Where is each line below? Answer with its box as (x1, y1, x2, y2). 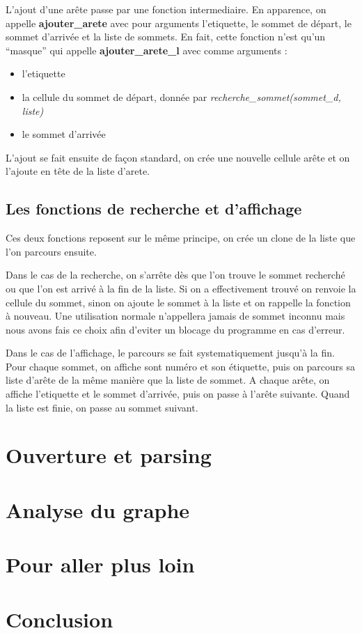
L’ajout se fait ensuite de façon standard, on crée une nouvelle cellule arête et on (6, 150, 350, 164)
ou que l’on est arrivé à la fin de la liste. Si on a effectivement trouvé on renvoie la (6, 281, 356, 295)
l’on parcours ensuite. (6, 244, 97, 258)
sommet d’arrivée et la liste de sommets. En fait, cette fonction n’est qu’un (6, 29, 326, 44)
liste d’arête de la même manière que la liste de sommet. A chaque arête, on (6, 373, 330, 387)
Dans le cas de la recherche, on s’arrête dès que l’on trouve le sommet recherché (6, 267, 345, 282)
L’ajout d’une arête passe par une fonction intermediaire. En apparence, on (6, 2, 326, 16)
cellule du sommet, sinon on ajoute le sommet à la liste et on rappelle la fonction (6, 295, 351, 309)
